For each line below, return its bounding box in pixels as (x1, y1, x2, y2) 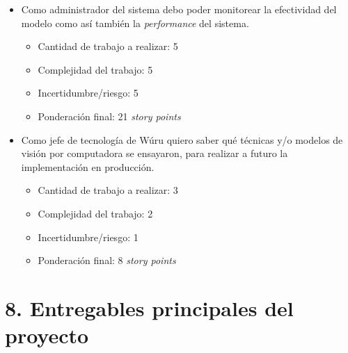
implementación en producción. (21, 159, 155, 174)
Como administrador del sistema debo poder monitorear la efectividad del (21, 2, 337, 16)
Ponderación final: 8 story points (38, 253, 176, 268)
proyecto (5, 321, 89, 350)
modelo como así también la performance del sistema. (21, 15, 249, 30)
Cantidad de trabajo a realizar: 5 (38, 39, 178, 54)
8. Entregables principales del (5, 293, 294, 322)
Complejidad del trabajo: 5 (38, 62, 153, 76)
